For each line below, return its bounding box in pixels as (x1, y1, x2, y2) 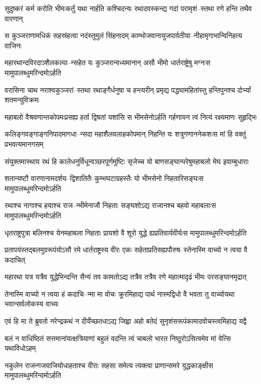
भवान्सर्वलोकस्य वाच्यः (5, 298, 59, 309)
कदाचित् (5, 254, 25, 265)
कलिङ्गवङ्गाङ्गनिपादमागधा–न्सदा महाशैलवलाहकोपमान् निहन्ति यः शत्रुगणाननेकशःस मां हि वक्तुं (5, 129, 246, 139)
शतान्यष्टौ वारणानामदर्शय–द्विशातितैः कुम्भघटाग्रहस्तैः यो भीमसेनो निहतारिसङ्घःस (5, 173, 204, 184)
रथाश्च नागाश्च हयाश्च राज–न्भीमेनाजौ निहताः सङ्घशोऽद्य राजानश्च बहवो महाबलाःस (5, 200, 216, 211)
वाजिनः (5, 40, 22, 50)
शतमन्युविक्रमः (5, 94, 40, 105)
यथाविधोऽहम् (5, 343, 36, 353)
